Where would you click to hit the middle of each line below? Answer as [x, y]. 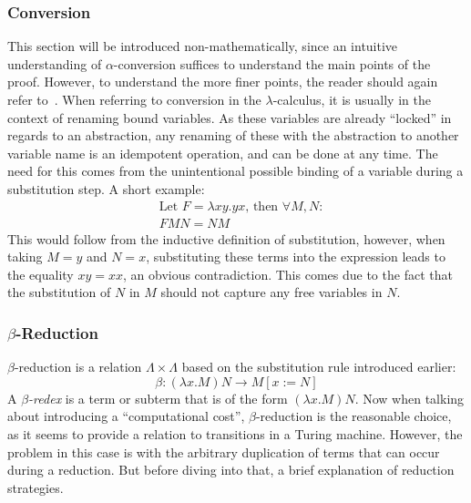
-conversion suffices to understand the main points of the [272, 63]
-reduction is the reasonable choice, [353, 416]
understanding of [55, 63]
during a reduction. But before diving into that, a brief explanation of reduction [231, 470]
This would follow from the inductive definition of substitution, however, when [226, 238]
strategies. [36, 487]
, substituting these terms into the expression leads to [296, 257]
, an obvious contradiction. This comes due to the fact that [287, 274]
